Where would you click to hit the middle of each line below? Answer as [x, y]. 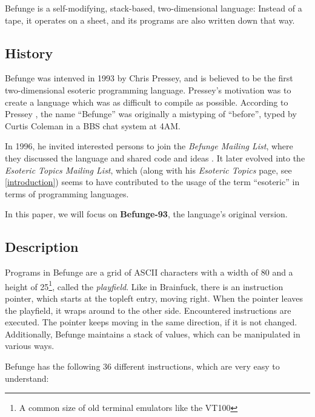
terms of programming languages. [67, 193]
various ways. [30, 346]
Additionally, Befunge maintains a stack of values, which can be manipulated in [153, 334]
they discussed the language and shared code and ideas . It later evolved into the [155, 158]
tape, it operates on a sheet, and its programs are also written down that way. [150, 20]
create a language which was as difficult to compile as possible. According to [147, 102]
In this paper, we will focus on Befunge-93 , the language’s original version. [146, 214]
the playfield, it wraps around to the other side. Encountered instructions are [148, 310]
